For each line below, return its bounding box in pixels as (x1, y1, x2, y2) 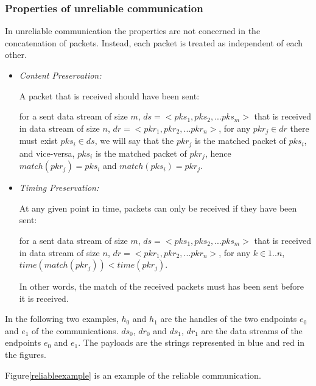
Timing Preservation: (19, 181, 99, 194)
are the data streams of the (201, 324, 303, 337)
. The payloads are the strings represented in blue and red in (78, 336, 305, 349)
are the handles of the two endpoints (160, 312, 297, 325)
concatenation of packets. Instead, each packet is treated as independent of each (5, 36, 303, 49)
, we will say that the (94, 134, 174, 147)
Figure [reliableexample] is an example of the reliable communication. (5, 368, 261, 381)
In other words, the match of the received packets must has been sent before (19, 280, 304, 293)
